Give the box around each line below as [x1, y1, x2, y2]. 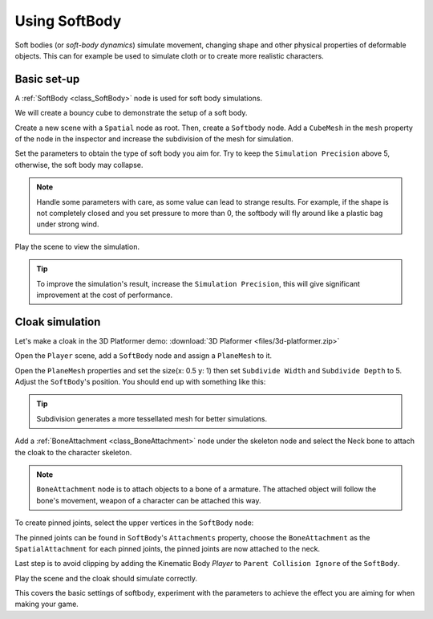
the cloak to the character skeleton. [14, 447, 132, 457]
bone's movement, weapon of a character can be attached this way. [36, 495, 261, 505]
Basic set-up [14, 72, 80, 86]
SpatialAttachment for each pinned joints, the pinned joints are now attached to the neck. [14, 544, 321, 553]
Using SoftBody [14, 12, 122, 30]
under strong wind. [36, 219, 99, 229]
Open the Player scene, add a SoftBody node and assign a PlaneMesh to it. [14, 351, 273, 360]
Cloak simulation [14, 315, 101, 328]
